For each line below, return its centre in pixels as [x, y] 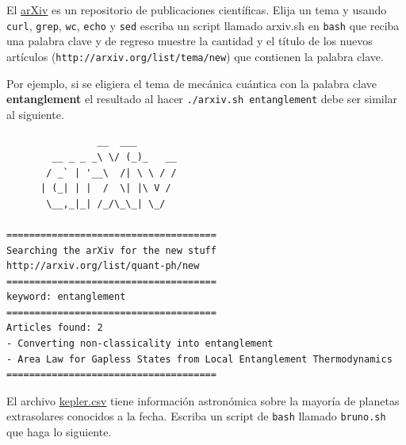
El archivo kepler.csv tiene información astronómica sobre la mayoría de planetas [203, 400]
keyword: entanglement [66, 297]
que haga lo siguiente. [59, 432]
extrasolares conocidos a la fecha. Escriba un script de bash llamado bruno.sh [196, 416]
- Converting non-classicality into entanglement [140, 344]
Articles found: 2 [55, 328]
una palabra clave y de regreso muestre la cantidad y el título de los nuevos [190, 41]
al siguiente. [35, 114]
